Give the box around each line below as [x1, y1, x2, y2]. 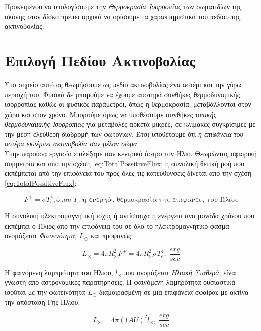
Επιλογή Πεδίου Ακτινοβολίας [5, 50, 195, 70]
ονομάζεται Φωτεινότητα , [5, 230, 77, 241]
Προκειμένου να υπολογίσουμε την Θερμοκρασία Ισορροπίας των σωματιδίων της [5, 1, 242, 11]
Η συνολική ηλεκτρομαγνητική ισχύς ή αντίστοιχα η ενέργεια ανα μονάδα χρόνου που [5, 210, 254, 220]
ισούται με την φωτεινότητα [5, 286, 85, 297]
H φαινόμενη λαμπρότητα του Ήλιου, [5, 267, 113, 277]
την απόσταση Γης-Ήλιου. [5, 296, 80, 307]
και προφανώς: [91, 230, 133, 241]
